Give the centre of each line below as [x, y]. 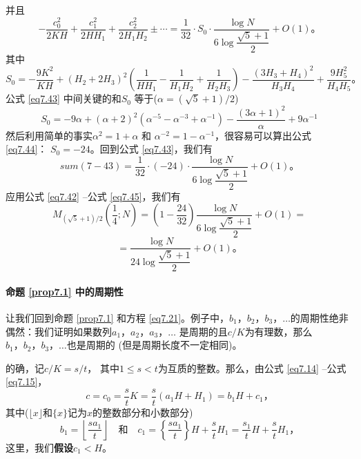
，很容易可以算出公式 [263, 135]
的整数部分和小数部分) [143, 412]
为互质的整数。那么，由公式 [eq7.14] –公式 [252, 368]
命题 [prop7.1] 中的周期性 [65, 291]
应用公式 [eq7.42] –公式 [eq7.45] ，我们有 [93, 196]
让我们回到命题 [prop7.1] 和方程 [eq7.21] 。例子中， [118, 318]
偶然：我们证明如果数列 [59, 331]
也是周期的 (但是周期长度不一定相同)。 [154, 345]
